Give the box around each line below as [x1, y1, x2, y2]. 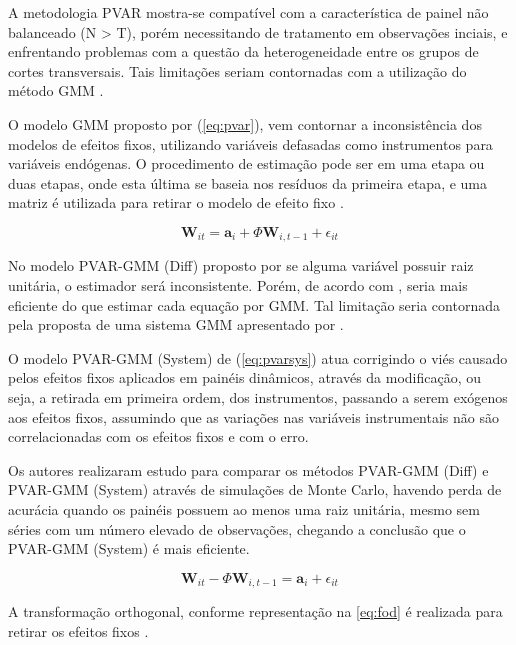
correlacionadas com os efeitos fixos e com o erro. [8, 426, 309, 447]
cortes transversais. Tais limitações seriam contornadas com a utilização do [8, 60, 467, 81]
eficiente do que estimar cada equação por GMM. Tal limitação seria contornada [8, 294, 500, 315]
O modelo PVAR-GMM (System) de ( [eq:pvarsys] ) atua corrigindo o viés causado [8, 347, 508, 368]
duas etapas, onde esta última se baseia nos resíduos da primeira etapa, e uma [8, 172, 488, 193]
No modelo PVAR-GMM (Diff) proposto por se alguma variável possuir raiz [8, 255, 474, 276]
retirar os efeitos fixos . [8, 620, 149, 641]
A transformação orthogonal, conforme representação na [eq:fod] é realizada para [8, 601, 503, 622]
